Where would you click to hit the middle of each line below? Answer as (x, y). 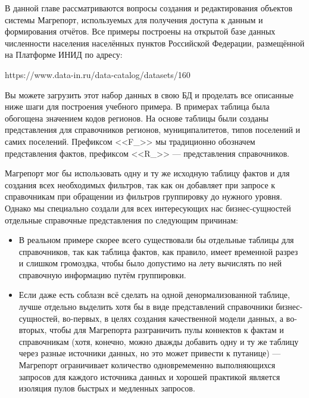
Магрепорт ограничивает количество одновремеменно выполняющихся (147, 365)
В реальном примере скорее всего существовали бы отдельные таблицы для (156, 240)
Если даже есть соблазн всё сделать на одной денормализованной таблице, (154, 295)
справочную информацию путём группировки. (102, 274)
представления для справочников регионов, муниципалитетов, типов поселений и (153, 130)
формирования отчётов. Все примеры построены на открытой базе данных (140, 31)
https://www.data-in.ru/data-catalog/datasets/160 (98, 74)
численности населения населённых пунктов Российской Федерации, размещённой (155, 43)
